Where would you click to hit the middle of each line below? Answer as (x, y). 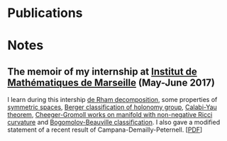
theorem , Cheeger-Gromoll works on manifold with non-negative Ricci (110, 115)
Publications (45, 13)
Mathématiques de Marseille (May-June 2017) (111, 83)
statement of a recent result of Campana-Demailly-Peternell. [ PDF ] (105, 130)
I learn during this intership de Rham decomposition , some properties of (112, 100)
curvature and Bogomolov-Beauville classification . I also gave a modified (114, 123)
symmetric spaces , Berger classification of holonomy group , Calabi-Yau (112, 107)
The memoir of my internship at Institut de (102, 71)
